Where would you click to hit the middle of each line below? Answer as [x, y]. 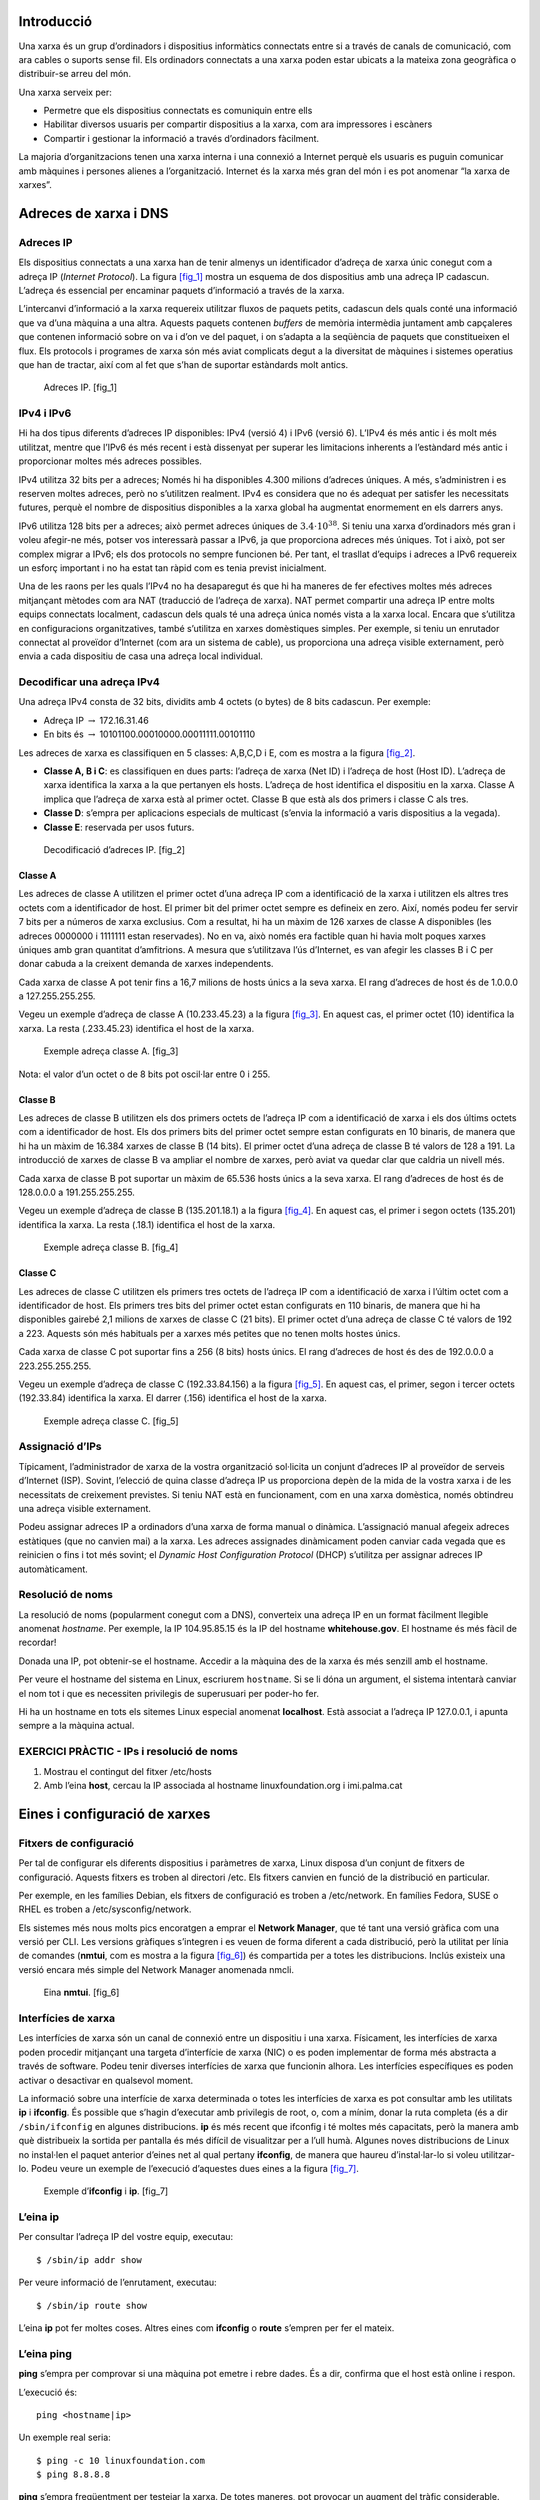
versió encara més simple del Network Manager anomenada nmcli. [156, 1969]
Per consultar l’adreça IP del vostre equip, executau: [126, 2237]
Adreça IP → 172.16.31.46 [96, 720]
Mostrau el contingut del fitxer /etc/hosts [127, 1771]
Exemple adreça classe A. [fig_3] [111, 1051]
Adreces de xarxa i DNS [93, 213]
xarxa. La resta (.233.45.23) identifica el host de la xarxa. [136, 1028]
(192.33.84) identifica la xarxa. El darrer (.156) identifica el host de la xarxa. [172, 1398]
